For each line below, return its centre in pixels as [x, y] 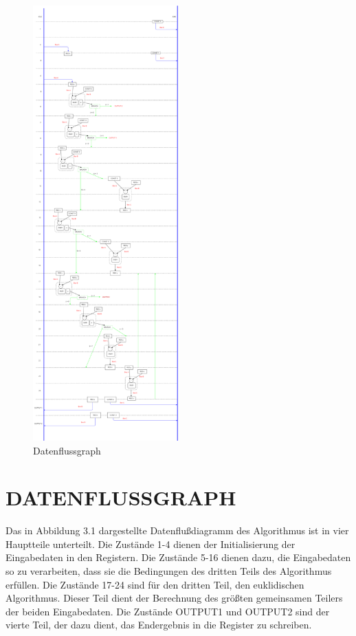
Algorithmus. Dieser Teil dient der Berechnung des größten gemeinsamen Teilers [174, 598]
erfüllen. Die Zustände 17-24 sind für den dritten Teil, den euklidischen [155, 584]
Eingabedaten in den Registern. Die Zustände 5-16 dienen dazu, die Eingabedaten [178, 557]
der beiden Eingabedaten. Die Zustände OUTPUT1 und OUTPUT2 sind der [168, 611]
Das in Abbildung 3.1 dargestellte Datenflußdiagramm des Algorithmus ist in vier [177, 530]
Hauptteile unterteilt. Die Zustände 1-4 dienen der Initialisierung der [151, 544]
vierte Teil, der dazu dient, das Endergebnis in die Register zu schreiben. [159, 625]
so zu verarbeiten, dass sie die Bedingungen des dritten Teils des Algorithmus [169, 571]
